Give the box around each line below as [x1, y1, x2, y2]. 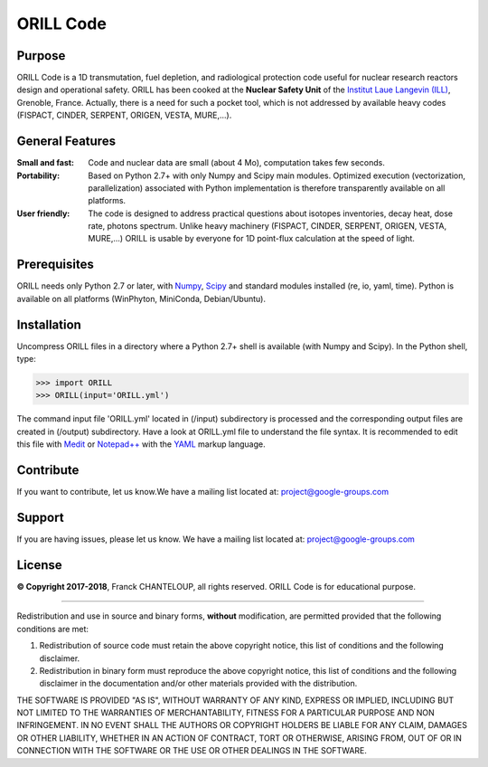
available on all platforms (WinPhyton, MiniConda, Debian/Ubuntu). [16, 293, 267, 304]
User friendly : [16, 208, 70, 219]
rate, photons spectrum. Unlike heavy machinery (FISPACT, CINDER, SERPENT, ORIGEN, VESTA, [88, 221, 447, 232]
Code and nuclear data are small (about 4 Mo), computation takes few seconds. [88, 157, 386, 168]
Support [16, 509, 64, 525]
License [16, 557, 62, 573]
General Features [16, 134, 117, 149]
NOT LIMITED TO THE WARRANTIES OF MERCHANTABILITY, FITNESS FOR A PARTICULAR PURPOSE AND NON [16, 707, 436, 718]
